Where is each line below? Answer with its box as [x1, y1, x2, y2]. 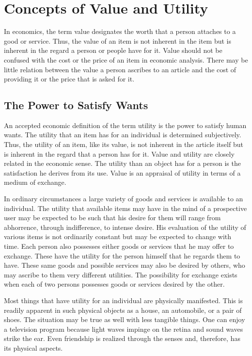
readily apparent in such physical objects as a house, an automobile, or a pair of [4, 305, 242, 315]
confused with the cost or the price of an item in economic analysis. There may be [4, 54, 248, 65]
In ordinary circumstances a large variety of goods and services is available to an [4, 194, 243, 204]
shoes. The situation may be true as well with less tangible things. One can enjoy [4, 314, 245, 324]
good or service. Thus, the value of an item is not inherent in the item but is [4, 35, 232, 46]
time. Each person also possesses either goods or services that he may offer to [4, 241, 234, 251]
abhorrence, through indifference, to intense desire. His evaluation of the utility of [4, 222, 246, 232]
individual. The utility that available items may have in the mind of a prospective [4, 203, 247, 213]
